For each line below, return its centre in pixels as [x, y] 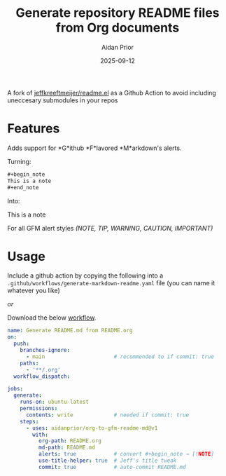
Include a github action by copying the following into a [85, 276]
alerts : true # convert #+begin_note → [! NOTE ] [126, 454]
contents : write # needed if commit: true [107, 415]
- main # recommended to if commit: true [120, 356]
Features [34, 129]
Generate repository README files [118, 13]
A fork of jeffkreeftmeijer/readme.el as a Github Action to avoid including [112, 93]
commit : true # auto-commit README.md [112, 467]
